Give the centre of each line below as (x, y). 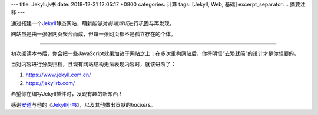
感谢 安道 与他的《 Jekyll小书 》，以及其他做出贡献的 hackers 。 (83, 104)
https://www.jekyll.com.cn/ (58, 75)
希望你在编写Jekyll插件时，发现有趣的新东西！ (67, 94)
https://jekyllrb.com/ (50, 83)
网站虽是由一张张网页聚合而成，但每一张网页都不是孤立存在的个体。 (93, 34)
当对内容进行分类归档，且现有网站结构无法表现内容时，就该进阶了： (93, 64)
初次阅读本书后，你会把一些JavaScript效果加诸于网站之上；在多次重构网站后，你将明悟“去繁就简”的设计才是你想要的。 (155, 53)
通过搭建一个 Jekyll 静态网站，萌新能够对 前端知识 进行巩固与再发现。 (93, 23)
